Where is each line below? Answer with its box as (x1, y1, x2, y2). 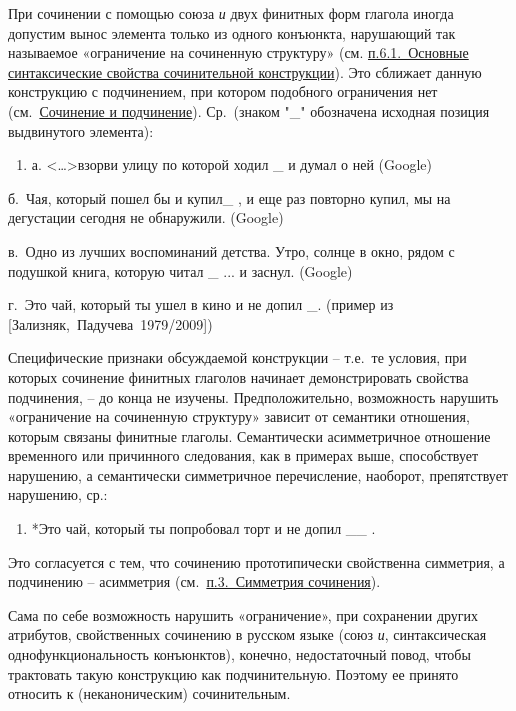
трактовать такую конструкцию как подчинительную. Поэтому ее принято (8, 663, 459, 684)
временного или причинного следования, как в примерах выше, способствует (8, 445, 479, 466)
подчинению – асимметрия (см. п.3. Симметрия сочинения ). (8, 571, 381, 592)
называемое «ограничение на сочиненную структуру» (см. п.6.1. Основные (8, 42, 469, 63)
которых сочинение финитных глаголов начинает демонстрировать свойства (8, 366, 469, 387)
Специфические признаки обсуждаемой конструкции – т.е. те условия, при (8, 347, 467, 368)
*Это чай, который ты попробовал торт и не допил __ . (31, 518, 376, 539)
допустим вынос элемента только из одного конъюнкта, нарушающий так (8, 22, 456, 43)
